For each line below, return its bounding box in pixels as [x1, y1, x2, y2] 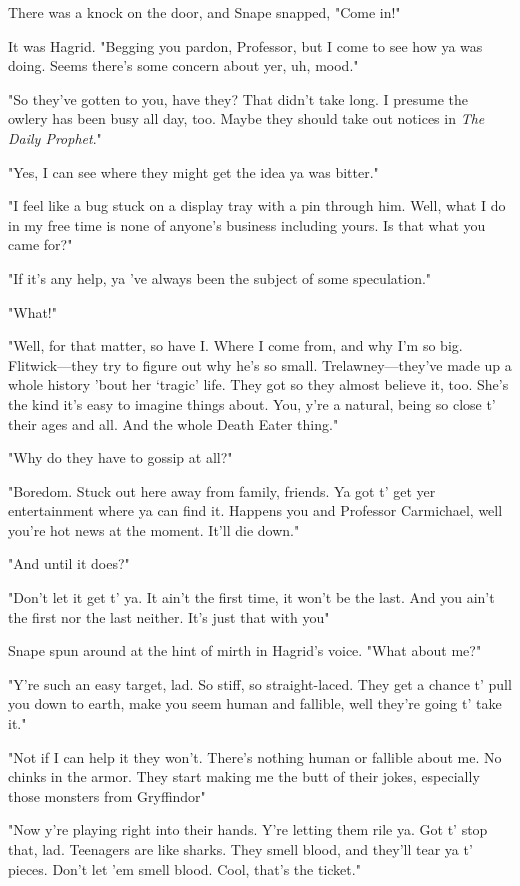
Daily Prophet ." [8, 127, 102, 148]
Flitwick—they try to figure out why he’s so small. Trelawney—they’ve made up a [8, 354, 512, 375]
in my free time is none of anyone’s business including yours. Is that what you [8, 214, 486, 235]
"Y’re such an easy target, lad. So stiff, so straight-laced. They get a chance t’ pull [8, 673, 512, 694]
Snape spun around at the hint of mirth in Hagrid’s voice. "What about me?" [8, 640, 482, 661]
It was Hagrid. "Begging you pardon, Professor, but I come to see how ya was [8, 35, 483, 56]
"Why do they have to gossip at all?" [8, 447, 233, 468]
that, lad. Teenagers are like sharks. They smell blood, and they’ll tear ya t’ [8, 839, 473, 859]
